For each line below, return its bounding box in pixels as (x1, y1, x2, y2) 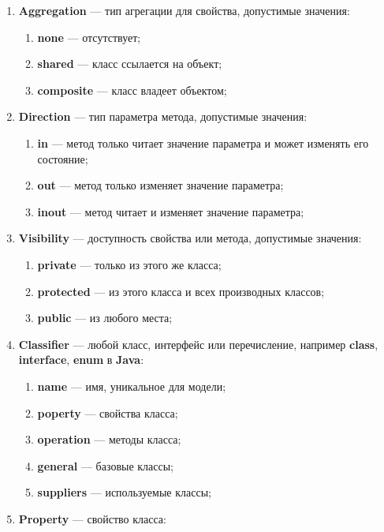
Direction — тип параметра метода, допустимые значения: (18, 108, 308, 125)
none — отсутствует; (37, 28, 141, 45)
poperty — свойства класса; (37, 404, 178, 421)
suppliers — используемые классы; (37, 484, 211, 500)
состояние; (37, 150, 88, 167)
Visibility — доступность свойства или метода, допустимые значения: (18, 230, 362, 246)
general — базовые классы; (37, 457, 174, 474)
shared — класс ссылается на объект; (37, 55, 222, 72)
